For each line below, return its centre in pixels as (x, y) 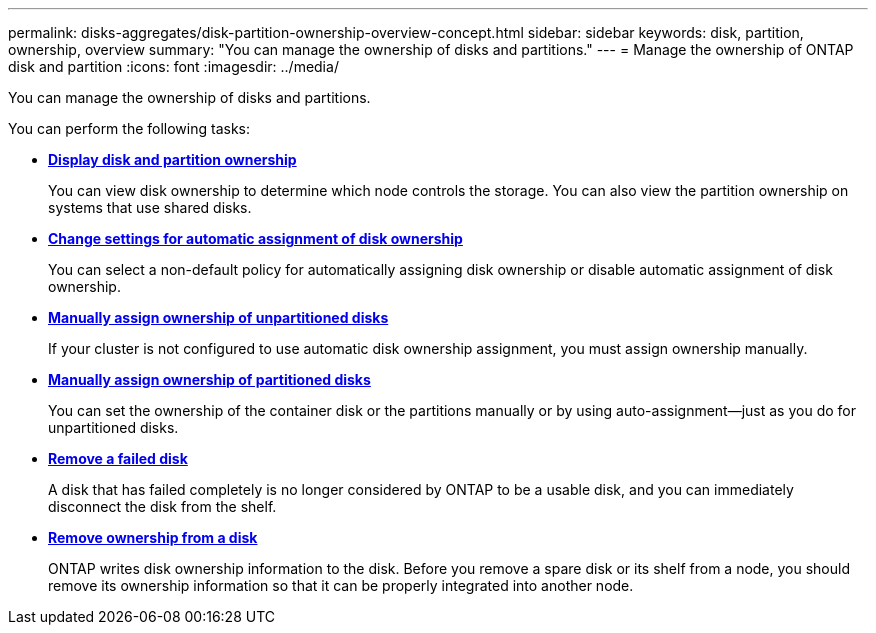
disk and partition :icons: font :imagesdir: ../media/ (173, 66)
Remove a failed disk (118, 458)
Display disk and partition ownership (172, 159)
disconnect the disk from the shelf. (162, 506)
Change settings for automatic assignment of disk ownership (255, 238)
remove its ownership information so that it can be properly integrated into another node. (341, 585)
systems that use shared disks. (150, 207)
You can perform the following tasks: (129, 128)
